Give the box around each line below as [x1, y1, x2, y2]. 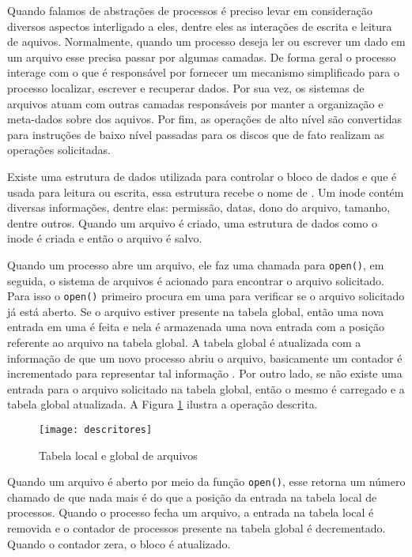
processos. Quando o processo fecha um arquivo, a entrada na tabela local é [7, 504, 374, 521]
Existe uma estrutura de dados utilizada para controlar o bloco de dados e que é [7, 167, 397, 184]
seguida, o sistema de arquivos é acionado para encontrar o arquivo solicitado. [7, 272, 384, 288]
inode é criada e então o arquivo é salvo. [7, 230, 202, 247]
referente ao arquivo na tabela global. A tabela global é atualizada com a [7, 334, 361, 350]
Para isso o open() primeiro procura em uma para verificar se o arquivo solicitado [7, 288, 405, 304]
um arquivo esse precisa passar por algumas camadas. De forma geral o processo [7, 48, 396, 65]
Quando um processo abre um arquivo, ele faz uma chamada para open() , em [7, 256, 384, 273]
